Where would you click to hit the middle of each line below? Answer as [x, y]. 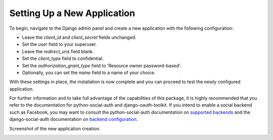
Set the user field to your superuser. [59, 44]
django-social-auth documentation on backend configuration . [74, 119]
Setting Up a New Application [72, 13]
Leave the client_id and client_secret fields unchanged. [79, 37]
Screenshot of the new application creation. [55, 128]
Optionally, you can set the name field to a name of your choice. [89, 73]
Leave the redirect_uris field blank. [58, 51]
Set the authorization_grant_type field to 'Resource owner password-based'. [102, 65]
